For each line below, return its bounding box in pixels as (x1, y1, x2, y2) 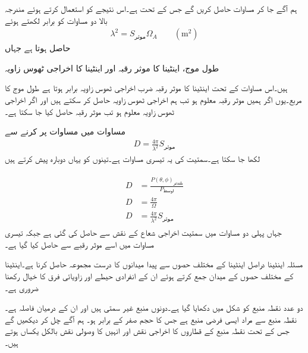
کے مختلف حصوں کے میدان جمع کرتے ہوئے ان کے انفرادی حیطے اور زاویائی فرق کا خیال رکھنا (5, 269, 294, 282)
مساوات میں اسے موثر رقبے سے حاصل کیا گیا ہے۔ (5, 238, 154, 250)
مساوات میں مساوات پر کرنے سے (5, 125, 126, 138)
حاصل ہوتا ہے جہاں (5, 42, 71, 54)
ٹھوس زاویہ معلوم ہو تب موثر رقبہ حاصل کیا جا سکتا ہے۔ (5, 105, 174, 117)
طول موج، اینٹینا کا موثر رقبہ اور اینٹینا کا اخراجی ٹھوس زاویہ (5, 61, 219, 74)
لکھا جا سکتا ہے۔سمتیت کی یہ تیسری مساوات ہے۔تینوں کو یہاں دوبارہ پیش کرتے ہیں (5, 152, 260, 165)
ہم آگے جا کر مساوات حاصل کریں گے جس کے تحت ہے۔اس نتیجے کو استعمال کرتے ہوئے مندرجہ (5, 2, 297, 14)
